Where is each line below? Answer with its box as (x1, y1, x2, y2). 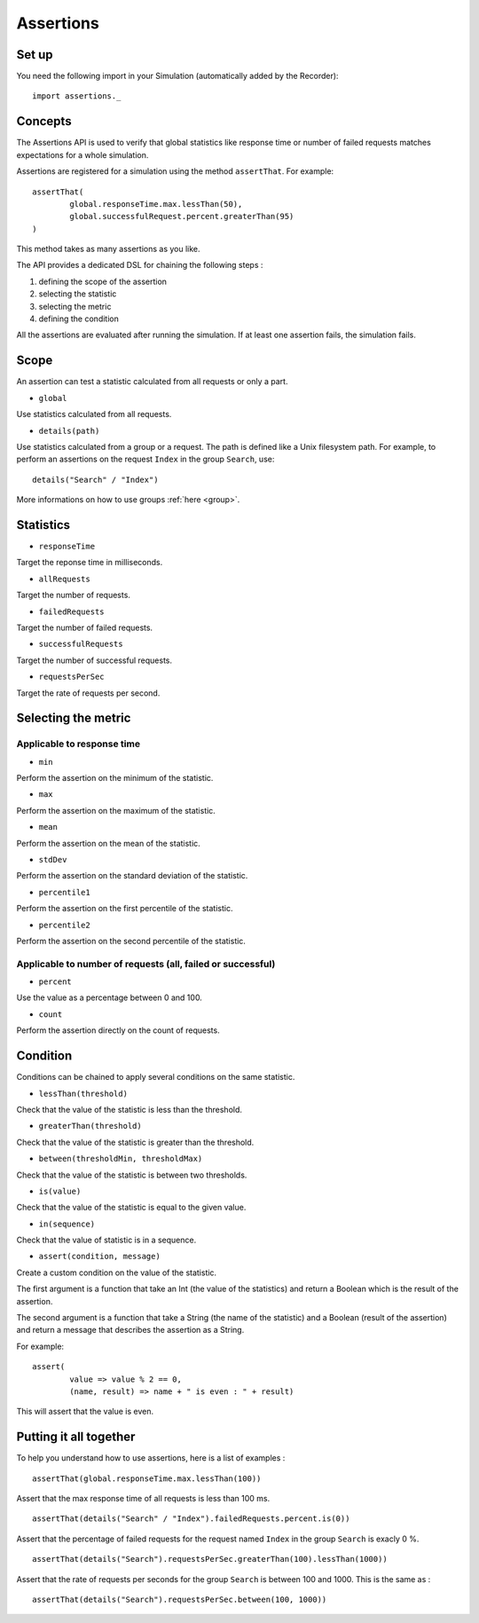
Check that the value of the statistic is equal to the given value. (16, 1202, 247, 1213)
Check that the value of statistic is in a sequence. (16, 1234, 197, 1246)
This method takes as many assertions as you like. (16, 244, 200, 255)
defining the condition (38, 313, 119, 324)
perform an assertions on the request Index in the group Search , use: (16, 453, 275, 465)
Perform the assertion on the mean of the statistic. (16, 838, 201, 848)
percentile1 (38, 887, 90, 897)
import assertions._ (32, 91, 122, 101)
